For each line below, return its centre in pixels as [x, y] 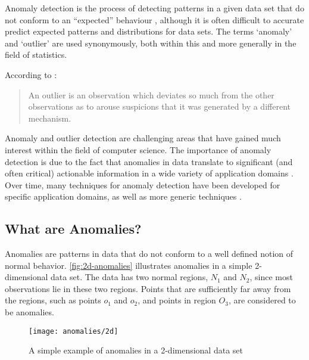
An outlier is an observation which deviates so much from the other [151, 94]
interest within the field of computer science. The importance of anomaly [138, 149]
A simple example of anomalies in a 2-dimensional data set [136, 350]
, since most [271, 277]
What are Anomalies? [73, 229]
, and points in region [177, 300]
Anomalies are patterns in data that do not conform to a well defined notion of [149, 254]
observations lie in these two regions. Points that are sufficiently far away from [148, 288]
